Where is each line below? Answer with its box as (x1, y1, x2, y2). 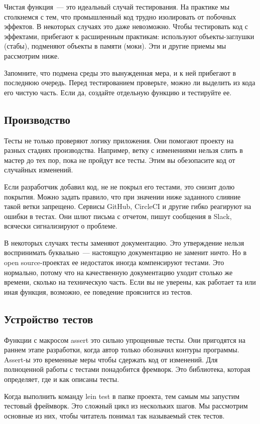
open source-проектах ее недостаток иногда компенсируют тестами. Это (4, 257, 224, 268)
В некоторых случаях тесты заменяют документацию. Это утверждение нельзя (4, 237, 244, 248)
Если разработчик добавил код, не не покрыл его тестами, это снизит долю (4, 181, 235, 191)
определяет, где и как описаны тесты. (4, 374, 119, 384)
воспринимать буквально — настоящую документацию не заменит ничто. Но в (4, 247, 246, 258)
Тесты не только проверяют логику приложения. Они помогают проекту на (4, 135, 234, 145)
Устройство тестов (4, 311, 93, 326)
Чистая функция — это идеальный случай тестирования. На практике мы (4, 2, 230, 12)
